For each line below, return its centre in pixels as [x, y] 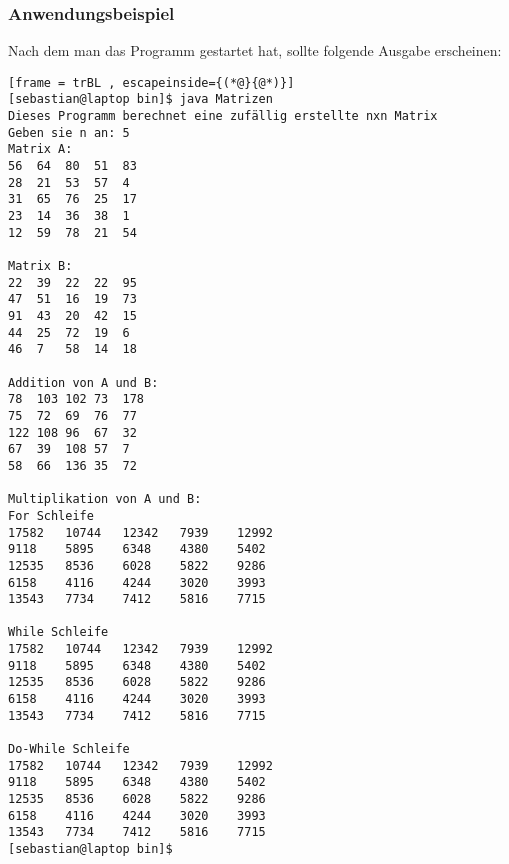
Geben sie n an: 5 [69, 132]
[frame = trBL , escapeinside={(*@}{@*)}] [151, 82]
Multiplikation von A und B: [105, 499]
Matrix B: [40, 266]
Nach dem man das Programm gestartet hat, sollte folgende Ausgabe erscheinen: [255, 50]
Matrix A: [40, 149]
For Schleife [51, 515]
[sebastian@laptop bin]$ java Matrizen [140, 99]
